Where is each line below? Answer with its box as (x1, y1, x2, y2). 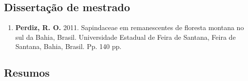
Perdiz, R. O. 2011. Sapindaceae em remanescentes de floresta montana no (15, 22, 244, 32)
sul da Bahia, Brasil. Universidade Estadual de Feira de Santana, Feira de (15, 32, 236, 42)
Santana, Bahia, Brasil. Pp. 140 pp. (15, 41, 122, 51)
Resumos (4, 65, 50, 80)
